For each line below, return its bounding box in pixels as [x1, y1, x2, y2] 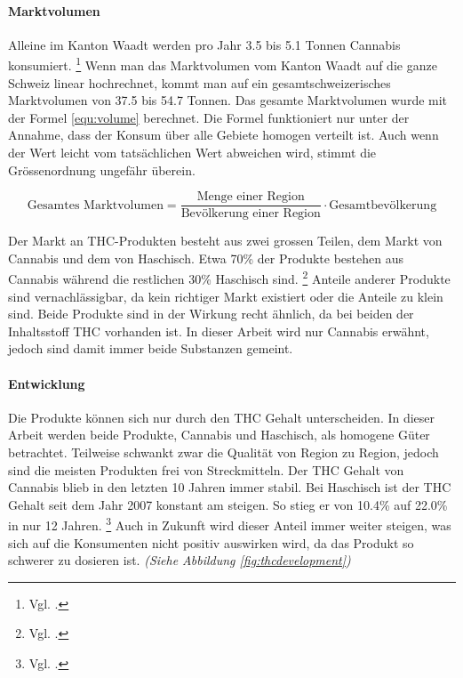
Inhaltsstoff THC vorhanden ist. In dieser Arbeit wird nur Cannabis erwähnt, [8, 321, 429, 340]
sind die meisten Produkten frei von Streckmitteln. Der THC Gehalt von [8, 460, 404, 479]
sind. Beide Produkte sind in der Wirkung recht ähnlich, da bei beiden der [8, 304, 414, 323]
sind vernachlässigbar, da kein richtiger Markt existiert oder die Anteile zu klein [8, 287, 443, 305]
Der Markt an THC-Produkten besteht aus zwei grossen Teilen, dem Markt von [8, 231, 443, 250]
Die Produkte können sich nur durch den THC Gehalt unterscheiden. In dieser [8, 408, 435, 426]
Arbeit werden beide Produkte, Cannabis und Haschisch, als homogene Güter [8, 425, 430, 444]
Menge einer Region [196, 190, 305, 204]
